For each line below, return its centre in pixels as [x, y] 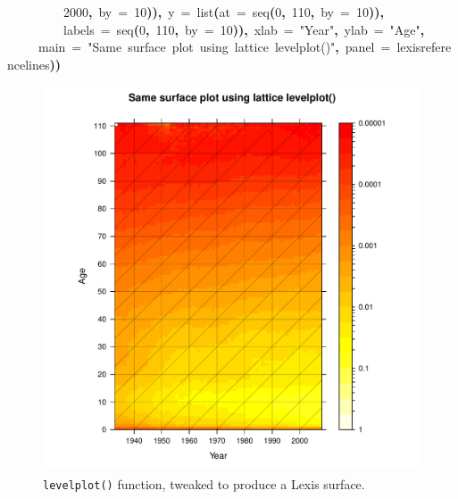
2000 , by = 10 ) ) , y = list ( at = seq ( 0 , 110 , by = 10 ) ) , [224, 12]
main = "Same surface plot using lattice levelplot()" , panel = [215, 47]
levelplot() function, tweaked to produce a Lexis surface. [204, 483]
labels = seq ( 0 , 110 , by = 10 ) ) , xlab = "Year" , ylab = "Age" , [244, 29]
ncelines [29, 64]
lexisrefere [424, 47]
